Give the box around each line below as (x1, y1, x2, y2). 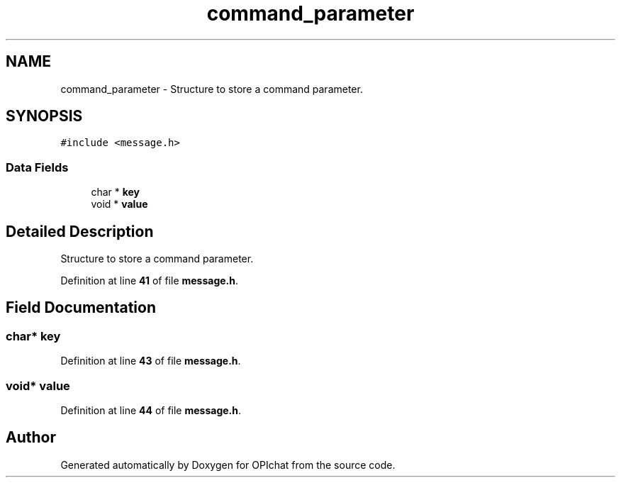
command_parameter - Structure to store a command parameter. (60, 82, 363, 95)
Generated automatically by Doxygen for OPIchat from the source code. (60, 458, 396, 471)
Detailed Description (6, 222, 154, 240)
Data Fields (6, 160, 69, 174)
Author (6, 428, 56, 447)
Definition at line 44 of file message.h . (60, 404, 242, 416)
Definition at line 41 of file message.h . (60, 274, 239, 287)
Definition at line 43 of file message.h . (60, 355, 241, 367)
